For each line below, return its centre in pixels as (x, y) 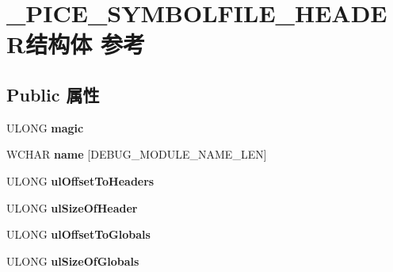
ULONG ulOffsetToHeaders (80, 180)
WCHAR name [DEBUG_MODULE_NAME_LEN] (137, 154)
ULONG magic (45, 127)
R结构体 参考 (76, 44)
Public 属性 (53, 94)
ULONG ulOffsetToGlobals (78, 234)
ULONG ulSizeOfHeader (72, 207)
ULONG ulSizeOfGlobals (73, 261)
